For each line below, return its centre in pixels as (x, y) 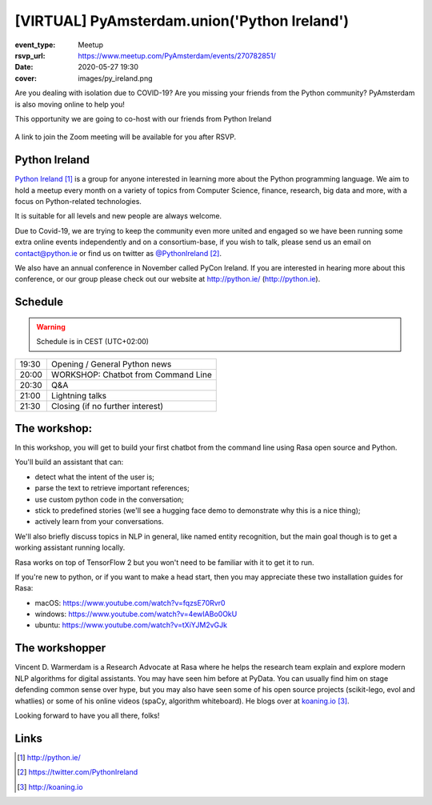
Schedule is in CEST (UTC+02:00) (93, 342)
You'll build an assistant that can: (69, 462)
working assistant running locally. (70, 547)
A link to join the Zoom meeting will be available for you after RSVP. (125, 137)
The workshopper (60, 648)
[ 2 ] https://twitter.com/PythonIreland (78, 772)
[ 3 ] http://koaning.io (50, 787)
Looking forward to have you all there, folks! (87, 715)
